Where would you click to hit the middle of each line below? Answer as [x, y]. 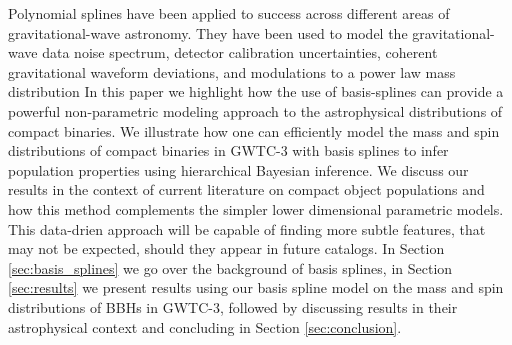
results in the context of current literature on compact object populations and [246, 189]
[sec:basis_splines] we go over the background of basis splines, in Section [230, 267]
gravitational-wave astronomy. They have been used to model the [208, 32]
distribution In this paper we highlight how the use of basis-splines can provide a [256, 91]
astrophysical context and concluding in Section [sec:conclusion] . [205, 326]
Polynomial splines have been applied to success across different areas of [229, 13]
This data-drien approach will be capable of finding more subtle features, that [247, 228]
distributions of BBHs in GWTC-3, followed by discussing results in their [233, 306]
